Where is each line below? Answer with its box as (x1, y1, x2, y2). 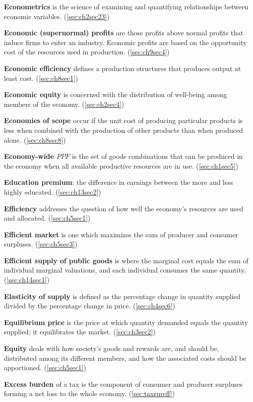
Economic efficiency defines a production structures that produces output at (4, 63, 241, 73)
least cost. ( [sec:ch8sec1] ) (4, 73, 78, 83)
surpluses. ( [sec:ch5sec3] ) (4, 239, 78, 249)
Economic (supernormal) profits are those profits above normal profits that (4, 27, 244, 38)
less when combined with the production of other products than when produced (4, 125, 243, 135)
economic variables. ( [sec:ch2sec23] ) (4, 11, 110, 21)
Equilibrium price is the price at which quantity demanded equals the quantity (4, 317, 248, 327)
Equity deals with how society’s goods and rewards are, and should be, (4, 343, 219, 353)
